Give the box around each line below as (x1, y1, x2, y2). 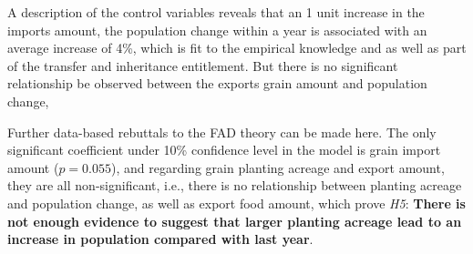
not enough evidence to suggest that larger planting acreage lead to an (7, 211, 462, 230)
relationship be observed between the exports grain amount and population (7, 74, 427, 93)
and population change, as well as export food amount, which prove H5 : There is (7, 193, 466, 212)
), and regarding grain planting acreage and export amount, (111, 157, 445, 177)
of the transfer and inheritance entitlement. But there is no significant (7, 56, 398, 75)
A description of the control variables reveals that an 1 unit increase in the (7, 3, 425, 21)
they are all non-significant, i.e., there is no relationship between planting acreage (7, 176, 462, 195)
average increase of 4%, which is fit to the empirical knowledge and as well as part (7, 38, 467, 57)
